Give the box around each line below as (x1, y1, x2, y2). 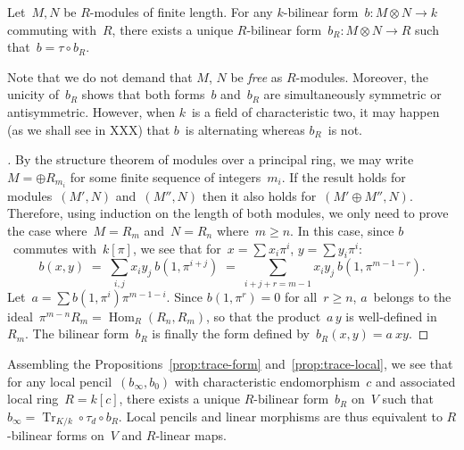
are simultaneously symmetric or (263, 85, 442, 104)
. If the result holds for (281, 167, 406, 186)
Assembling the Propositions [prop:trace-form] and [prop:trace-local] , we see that (7, 354, 453, 372)
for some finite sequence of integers (70, 167, 261, 186)
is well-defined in (345, 306, 437, 325)
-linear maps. (155, 426, 227, 445)
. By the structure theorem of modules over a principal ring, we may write (7, 150, 414, 169)
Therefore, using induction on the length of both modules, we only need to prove (7, 204, 449, 222)
